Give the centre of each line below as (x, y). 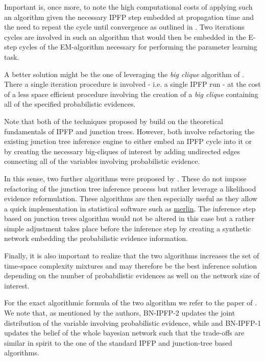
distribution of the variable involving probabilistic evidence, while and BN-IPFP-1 (133, 322)
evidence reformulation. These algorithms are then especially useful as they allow (131, 198)
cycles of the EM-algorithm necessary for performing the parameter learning (138, 47)
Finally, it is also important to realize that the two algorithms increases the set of (132, 256)
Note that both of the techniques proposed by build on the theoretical (114, 121)
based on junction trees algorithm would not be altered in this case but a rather (129, 218)
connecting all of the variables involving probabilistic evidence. (102, 161)
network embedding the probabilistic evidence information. (96, 238)
